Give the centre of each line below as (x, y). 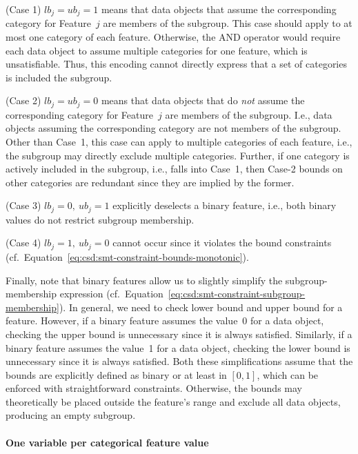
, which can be (288, 374)
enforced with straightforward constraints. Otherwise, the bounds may (154, 388)
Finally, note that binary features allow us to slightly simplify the (144, 280)
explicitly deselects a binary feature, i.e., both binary (225, 205)
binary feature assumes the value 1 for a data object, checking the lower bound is (178, 347)
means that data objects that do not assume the (203, 100)
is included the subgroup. (59, 77)
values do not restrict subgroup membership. (100, 219)
